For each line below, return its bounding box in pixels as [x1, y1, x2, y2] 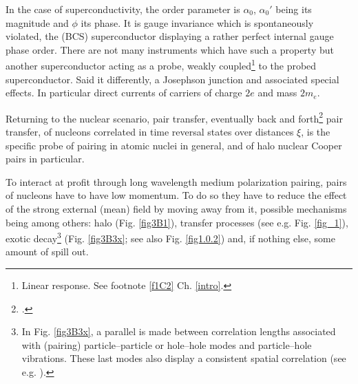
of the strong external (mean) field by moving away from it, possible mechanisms [6, 202, 347, 216]
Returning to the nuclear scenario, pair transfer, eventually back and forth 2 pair [6, 109, 343, 125]
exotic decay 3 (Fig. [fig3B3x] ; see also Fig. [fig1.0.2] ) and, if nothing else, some [6, 229, 335, 245]
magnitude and [6, 15, 69, 30]
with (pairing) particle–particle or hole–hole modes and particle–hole [21, 337, 312, 352]
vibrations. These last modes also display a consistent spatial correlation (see [21, 351, 346, 365]
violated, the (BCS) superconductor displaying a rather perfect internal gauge [6, 29, 334, 43]
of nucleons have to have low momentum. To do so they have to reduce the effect [6, 188, 347, 202]
